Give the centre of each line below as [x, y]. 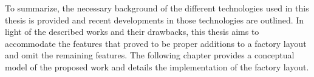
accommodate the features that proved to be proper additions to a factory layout [156, 43]
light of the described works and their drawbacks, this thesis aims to [132, 32]
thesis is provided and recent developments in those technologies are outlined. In [155, 20]
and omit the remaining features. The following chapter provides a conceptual [150, 55]
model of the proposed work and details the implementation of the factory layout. [157, 66]
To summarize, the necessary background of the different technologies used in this [157, 8]
